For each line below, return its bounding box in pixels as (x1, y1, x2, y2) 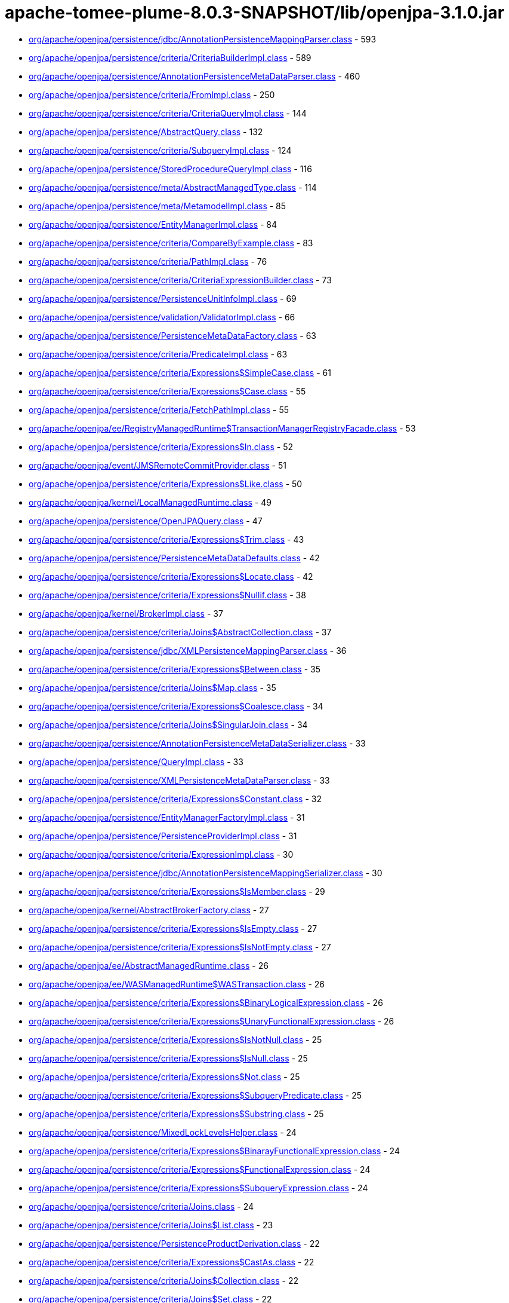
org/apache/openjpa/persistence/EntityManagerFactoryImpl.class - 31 (29, 812, 305, 822)
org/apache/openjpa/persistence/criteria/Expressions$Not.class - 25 (29, 1071, 300, 1082)
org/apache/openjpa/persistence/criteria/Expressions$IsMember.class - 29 (29, 886, 325, 897)
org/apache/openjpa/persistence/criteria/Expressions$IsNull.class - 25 (29, 1053, 308, 1063)
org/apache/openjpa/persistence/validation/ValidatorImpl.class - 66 (29, 311, 295, 322)
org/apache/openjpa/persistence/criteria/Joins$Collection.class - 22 (29, 1275, 298, 1286)
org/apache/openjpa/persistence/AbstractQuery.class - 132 (29, 126, 263, 137)
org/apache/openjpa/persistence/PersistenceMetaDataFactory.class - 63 (29, 330, 317, 341)
